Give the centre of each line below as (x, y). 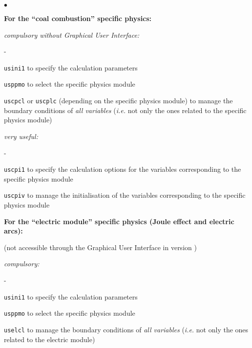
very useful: (21, 136)
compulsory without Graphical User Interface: (72, 35)
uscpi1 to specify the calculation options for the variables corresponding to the (123, 169)
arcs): (13, 231)
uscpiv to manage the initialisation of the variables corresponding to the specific (125, 195)
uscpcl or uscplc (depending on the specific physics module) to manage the (118, 101)
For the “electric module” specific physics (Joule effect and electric (119, 221)
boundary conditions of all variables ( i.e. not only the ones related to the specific (125, 110)
